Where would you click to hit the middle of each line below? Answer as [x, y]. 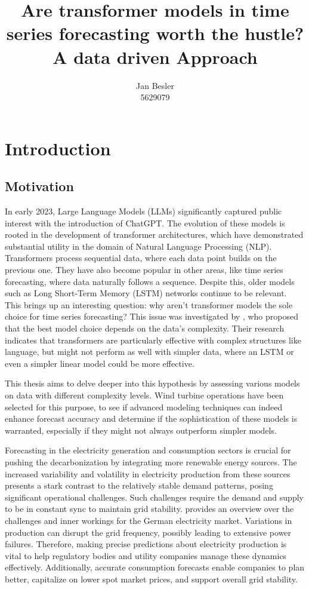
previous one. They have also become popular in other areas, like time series [144, 270]
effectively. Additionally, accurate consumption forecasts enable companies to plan [155, 567]
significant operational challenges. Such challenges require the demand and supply [154, 497]
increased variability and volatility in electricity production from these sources [148, 473]
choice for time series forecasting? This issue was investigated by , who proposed [152, 316]
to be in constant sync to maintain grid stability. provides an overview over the [149, 509]
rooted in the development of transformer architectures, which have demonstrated [154, 234]
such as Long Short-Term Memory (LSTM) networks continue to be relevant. [146, 293]
